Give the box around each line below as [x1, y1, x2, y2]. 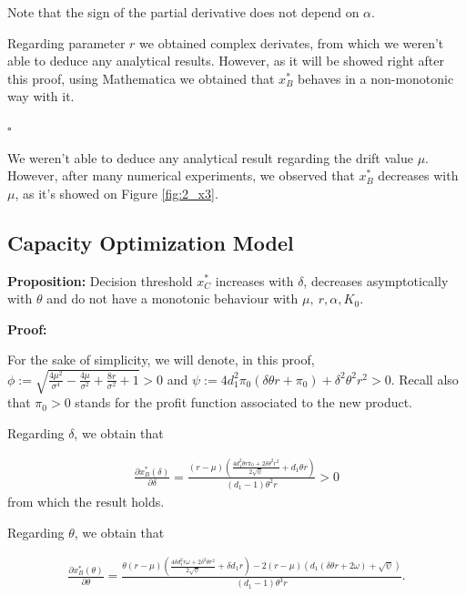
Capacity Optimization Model [7, 228, 294, 256]
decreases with [378, 166, 459, 185]
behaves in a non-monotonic [298, 68, 454, 87]
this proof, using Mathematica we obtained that [7, 68, 275, 87]
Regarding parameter [7, 33, 126, 52]
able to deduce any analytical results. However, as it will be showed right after [7, 51, 444, 70]
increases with [215, 271, 294, 290]
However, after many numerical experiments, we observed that [7, 166, 355, 185]
